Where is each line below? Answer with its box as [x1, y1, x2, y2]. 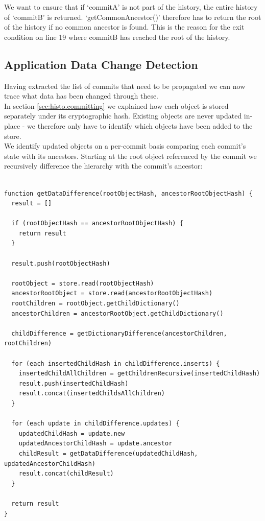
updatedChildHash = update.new [18, 430, 125, 437]
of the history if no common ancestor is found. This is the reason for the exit [4, 21, 245, 32]
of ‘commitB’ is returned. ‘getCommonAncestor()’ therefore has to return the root [4, 11, 261, 22]
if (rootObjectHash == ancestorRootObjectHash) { [11, 220, 183, 227]
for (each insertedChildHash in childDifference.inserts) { [11, 360, 220, 367]
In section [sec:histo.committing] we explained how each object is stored [4, 100, 229, 111]
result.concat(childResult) [18, 470, 114, 478]
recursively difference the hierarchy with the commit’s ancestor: [4, 160, 203, 171]
